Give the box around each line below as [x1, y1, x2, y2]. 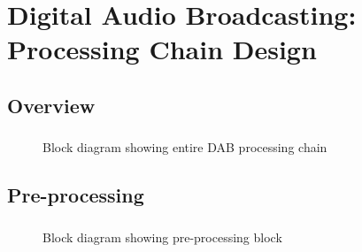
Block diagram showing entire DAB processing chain [42, 138, 327, 157]
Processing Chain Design [7, 31, 317, 67]
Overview [7, 91, 96, 118]
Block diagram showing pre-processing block [42, 227, 282, 246]
